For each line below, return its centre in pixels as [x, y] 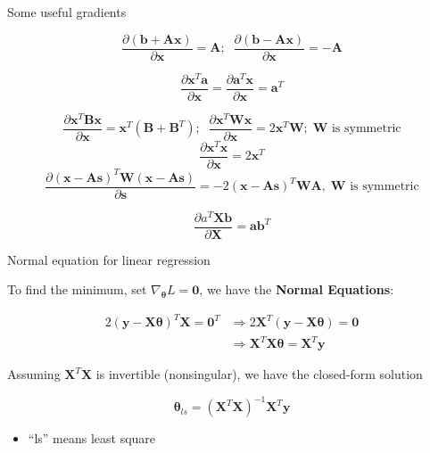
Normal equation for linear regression [109, 259]
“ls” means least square [92, 438]
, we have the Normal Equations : [297, 289]
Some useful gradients [67, 12]
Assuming [34, 374]
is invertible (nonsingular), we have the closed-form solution [259, 374]
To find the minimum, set [77, 289]
